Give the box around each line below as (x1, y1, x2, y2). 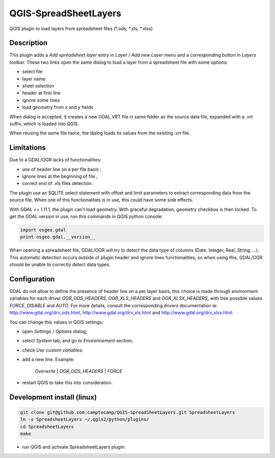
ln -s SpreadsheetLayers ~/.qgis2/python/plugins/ (20, 417, 150, 422)
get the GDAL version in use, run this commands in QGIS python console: (9, 213, 163, 219)
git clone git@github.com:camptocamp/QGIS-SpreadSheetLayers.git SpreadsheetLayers (20, 409, 235, 415)
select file (22, 69, 43, 75)
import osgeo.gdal (20, 227, 66, 233)
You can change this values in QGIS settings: (9, 319, 104, 325)
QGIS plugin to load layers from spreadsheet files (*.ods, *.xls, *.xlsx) (9, 25, 153, 32)
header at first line (22, 90, 61, 96)
